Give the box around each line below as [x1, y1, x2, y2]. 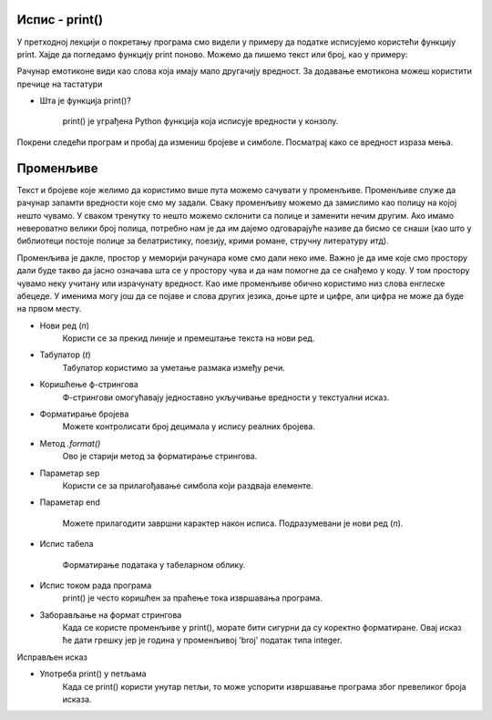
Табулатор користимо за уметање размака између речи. [62, 362, 286, 373]
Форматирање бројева [39, 408, 129, 419]
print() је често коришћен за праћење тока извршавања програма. [62, 592, 323, 603]
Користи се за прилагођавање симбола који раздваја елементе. [62, 479, 313, 491]
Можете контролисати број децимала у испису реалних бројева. [62, 421, 316, 432]
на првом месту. [16, 303, 82, 314]
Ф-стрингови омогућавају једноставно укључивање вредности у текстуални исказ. [62, 392, 390, 403]
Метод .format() [39, 437, 101, 448]
